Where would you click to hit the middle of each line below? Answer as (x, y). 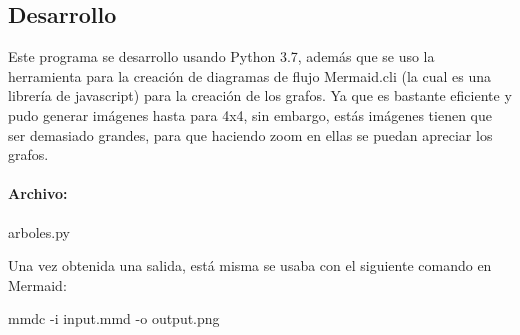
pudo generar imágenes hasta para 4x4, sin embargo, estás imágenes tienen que (250, 114)
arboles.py (39, 231)
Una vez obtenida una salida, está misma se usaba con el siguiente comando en (250, 265)
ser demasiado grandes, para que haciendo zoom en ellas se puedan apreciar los (250, 134)
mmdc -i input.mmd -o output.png (114, 318)
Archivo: (38, 193)
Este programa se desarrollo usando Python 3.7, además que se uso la (221, 56)
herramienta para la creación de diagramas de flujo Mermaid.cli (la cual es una (249, 75)
